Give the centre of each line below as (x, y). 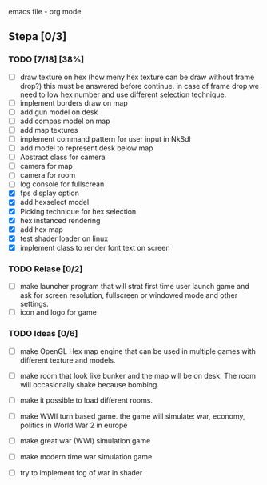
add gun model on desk (59, 112)
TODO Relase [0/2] (46, 269)
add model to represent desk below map (86, 148)
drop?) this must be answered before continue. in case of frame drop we (139, 86)
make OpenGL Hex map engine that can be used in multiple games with (137, 351)
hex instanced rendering (60, 220)
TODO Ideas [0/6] (43, 334)
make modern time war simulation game (86, 456)
